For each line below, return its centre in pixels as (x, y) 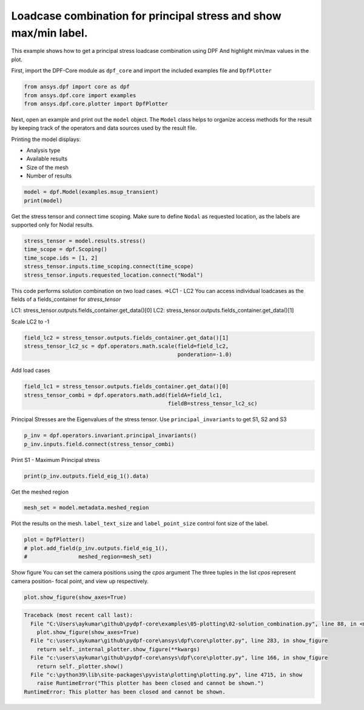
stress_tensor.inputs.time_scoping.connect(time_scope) (109, 267)
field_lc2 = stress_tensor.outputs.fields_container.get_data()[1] (126, 338)
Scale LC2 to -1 (30, 322)
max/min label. (49, 33)
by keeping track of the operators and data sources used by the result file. (104, 128)
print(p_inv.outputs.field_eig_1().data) (86, 476)
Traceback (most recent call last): (79, 615)
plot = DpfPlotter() (54, 540)
